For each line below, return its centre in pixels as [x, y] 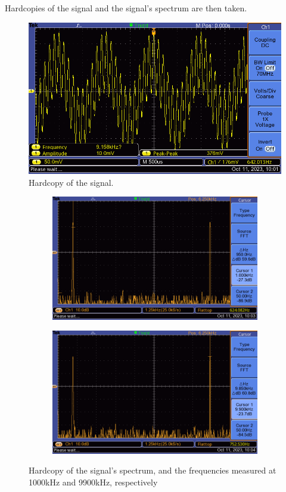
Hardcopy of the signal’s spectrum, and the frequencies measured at [153, 470]
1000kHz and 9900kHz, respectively [93, 482]
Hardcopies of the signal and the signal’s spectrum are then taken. [126, 8]
